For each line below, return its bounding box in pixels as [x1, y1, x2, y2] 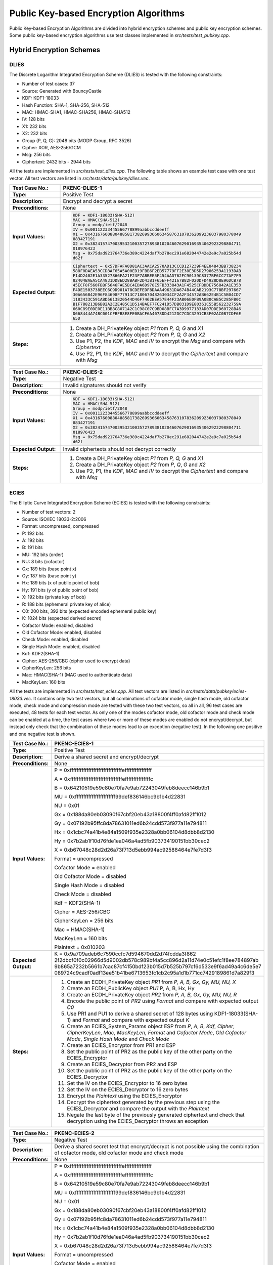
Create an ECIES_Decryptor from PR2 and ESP [67, 1061, 177, 1068]
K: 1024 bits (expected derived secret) [22, 615, 102, 621]
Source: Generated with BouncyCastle [22, 88, 102, 94]
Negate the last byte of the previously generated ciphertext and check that [67, 1111, 245, 1118]
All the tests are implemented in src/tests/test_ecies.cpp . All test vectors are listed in [9, 688, 185, 694]
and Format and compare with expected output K [72, 1016, 190, 1023]
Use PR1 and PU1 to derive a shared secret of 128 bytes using [67, 1010, 213, 1017]
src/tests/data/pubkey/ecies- [186, 688, 247, 694]
